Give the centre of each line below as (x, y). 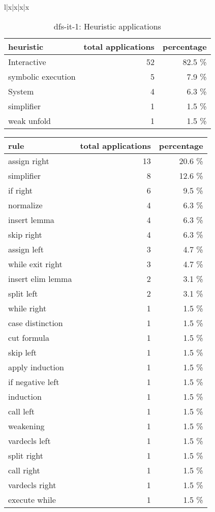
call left (22, 411)
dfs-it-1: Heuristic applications (107, 26)
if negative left (34, 381)
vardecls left (29, 440)
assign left (26, 249)
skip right (25, 234)
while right (27, 308)
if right (21, 190)
